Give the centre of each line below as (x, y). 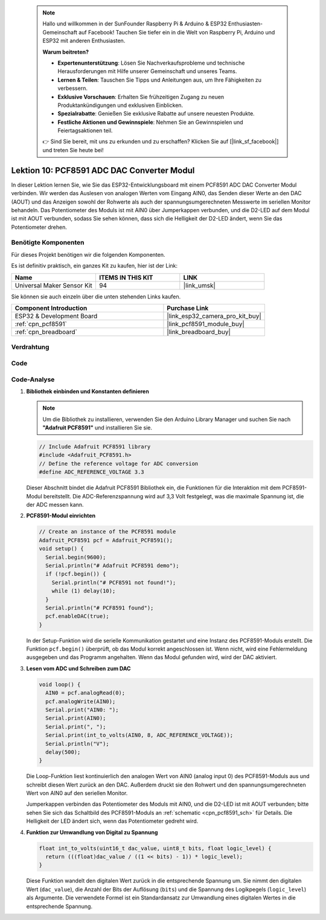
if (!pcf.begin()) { (76, 574)
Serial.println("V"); (78, 744)
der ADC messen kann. (55, 505)
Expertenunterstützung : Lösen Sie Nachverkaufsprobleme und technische (151, 63)
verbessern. (72, 88)
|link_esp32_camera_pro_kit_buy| (214, 316)
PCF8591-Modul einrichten (61, 516)
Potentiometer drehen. (39, 227)
